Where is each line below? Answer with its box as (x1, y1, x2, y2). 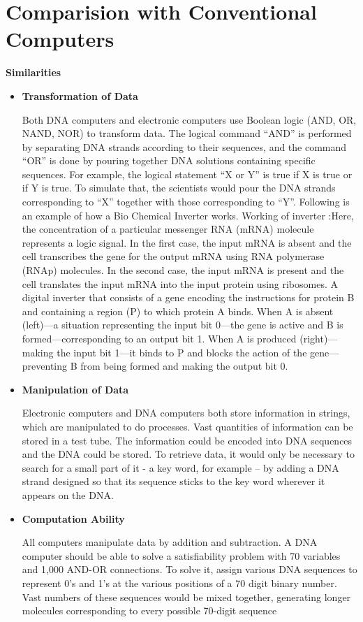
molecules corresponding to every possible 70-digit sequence (22, 603, 277, 618)
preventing (22, 359, 68, 373)
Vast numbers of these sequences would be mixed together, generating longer (22, 589, 351, 604)
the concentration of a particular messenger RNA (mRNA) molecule (22, 222, 314, 236)
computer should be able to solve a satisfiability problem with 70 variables (22, 548, 341, 563)
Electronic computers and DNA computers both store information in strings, (22, 405, 350, 420)
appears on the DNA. (22, 487, 114, 502)
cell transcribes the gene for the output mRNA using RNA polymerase (22, 249, 325, 263)
